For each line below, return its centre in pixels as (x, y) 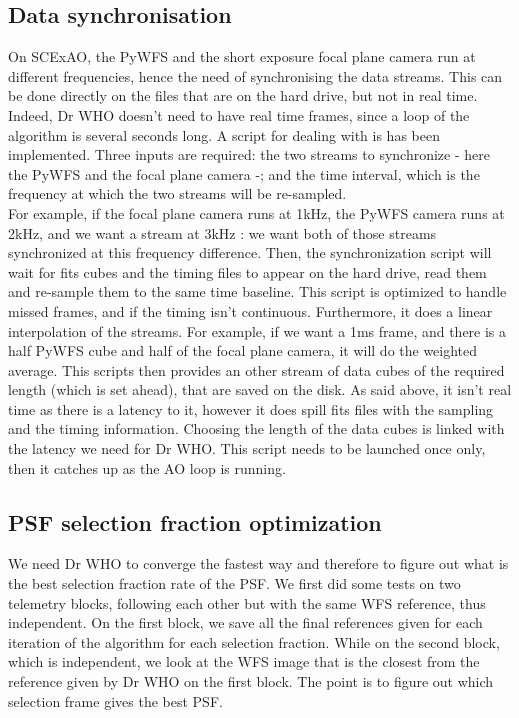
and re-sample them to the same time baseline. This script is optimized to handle (257, 291)
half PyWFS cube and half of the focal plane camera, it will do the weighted (243, 350)
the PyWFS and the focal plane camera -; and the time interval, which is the (244, 173)
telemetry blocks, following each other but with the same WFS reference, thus (247, 602)
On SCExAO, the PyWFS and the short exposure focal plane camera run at (242, 56)
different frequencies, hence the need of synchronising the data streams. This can (255, 75)
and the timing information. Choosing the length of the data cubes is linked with (256, 428)
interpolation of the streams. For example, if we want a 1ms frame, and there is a (257, 330)
